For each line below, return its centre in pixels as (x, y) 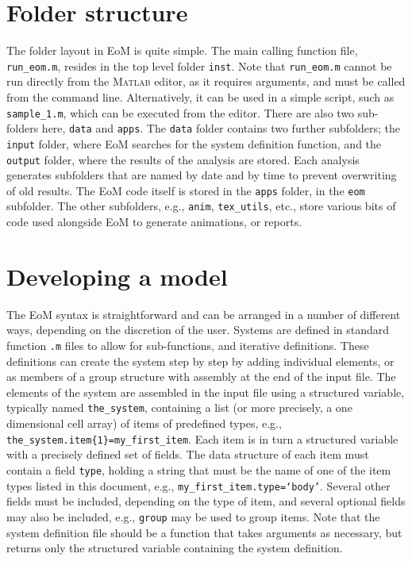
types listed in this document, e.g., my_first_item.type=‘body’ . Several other (198, 485)
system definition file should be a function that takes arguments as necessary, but (204, 532)
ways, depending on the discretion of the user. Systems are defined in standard (198, 330)
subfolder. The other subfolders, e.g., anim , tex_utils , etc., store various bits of (201, 206)
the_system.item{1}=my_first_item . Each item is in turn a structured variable (202, 438)
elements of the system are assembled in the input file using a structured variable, (206, 392)
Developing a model (117, 276)
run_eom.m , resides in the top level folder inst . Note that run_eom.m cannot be (199, 65)
